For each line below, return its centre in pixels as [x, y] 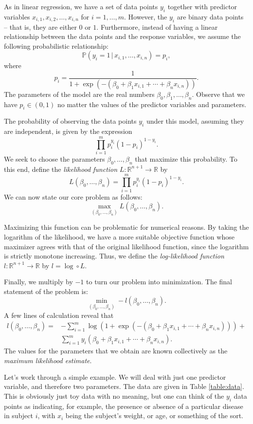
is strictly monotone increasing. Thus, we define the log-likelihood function [114, 256]
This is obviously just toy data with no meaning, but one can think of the [114, 396]
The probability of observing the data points [70, 121]
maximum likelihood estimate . [48, 360]
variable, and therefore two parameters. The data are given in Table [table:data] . [124, 386]
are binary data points [210, 16]
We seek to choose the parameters [54, 158]
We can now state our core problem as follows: [73, 196]
